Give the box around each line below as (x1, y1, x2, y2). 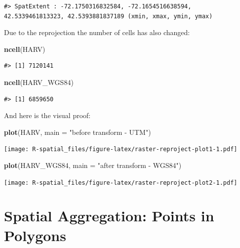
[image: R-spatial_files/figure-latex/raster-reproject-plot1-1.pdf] (4, 146, 238, 153)
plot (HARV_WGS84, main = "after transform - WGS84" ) (4, 160, 182, 170)
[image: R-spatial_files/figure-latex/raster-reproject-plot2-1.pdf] (4, 179, 238, 186)
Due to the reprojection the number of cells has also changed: (4, 27, 190, 38)
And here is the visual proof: (4, 110, 91, 121)
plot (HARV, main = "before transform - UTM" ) (4, 126, 151, 137)
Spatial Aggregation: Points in (4, 206, 214, 226)
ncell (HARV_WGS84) (4, 77, 74, 87)
